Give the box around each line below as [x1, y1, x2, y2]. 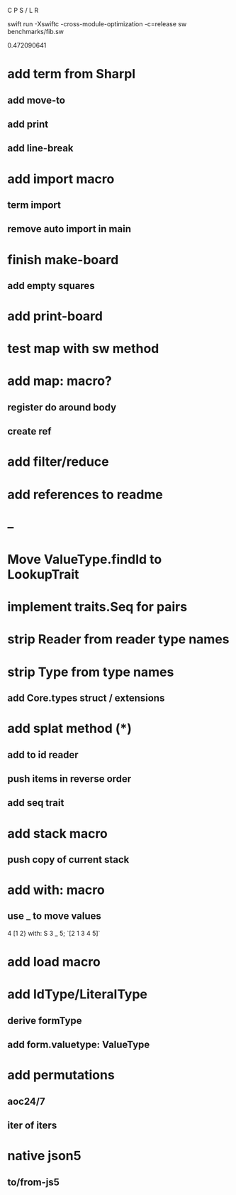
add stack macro [7, 825, 108, 841]
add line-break [7, 142, 74, 155]
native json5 [7, 1148, 82, 1164]
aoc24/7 [7, 1095, 45, 1107]
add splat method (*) [7, 721, 133, 737]
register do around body [7, 401, 117, 413]
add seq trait [7, 797, 64, 809]
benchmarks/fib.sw [7, 28, 64, 36]
